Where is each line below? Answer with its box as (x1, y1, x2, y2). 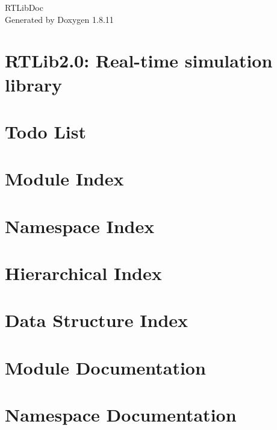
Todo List (5, 119, 86, 143)
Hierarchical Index (5, 261, 162, 285)
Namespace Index (5, 213, 155, 238)
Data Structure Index (5, 308, 188, 332)
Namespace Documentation (5, 402, 237, 427)
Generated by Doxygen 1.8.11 (5, 13, 114, 25)
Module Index (5, 166, 124, 191)
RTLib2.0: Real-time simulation (5, 48, 273, 73)
